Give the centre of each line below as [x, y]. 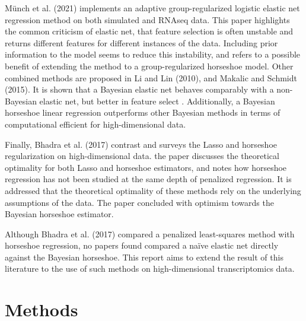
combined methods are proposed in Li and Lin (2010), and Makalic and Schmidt [151, 77]
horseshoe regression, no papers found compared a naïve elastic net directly [142, 245]
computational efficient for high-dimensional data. [95, 124]
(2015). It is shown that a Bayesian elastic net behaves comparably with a [139, 89]
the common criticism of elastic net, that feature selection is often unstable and [149, 31]
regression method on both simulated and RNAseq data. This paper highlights [147, 19]
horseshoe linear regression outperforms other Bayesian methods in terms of [143, 112]
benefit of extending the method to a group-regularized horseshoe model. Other [149, 66]
